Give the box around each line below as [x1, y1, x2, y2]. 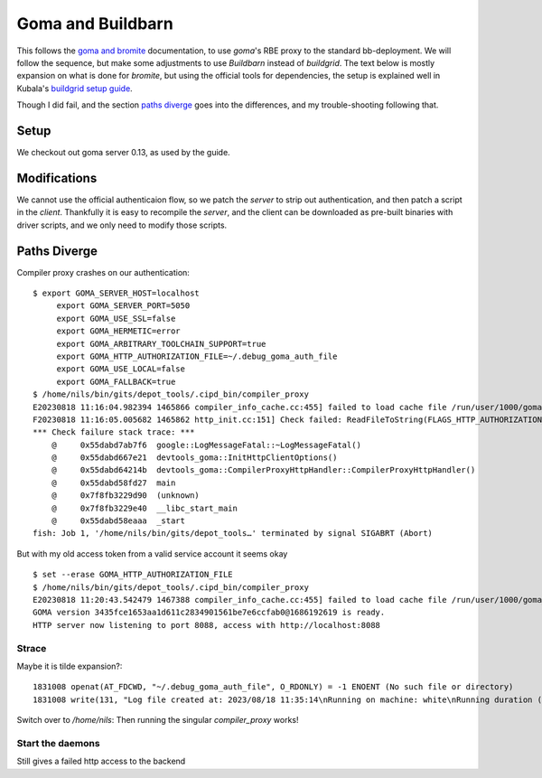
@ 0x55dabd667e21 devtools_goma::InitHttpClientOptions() [51, 453, 338, 463]
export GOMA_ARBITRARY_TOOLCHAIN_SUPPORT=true [56, 339, 266, 349]
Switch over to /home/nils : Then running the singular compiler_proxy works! [16, 715, 299, 726]
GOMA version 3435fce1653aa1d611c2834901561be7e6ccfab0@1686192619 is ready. [33, 607, 386, 618]
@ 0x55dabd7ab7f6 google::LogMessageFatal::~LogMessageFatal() [51, 439, 361, 450]
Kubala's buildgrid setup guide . [16, 82, 133, 94]
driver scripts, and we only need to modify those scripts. [16, 220, 228, 230]
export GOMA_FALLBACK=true [56, 376, 176, 387]
